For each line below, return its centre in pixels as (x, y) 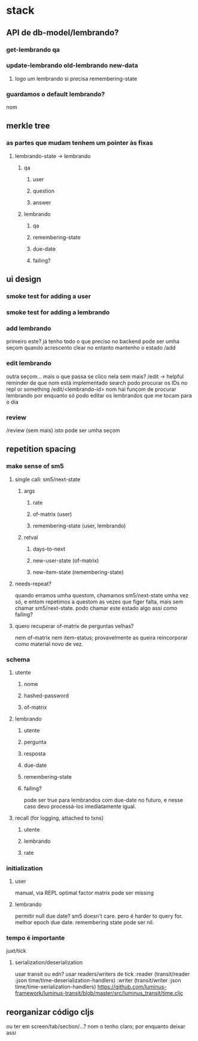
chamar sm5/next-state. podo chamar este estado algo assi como (96, 608)
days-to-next (49, 549)
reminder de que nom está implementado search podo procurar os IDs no (97, 383)
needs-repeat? (33, 584)
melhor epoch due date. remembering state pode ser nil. (84, 922)
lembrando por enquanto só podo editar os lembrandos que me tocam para (99, 395)
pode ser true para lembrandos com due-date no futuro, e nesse (103, 800)
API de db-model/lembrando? (63, 33)
